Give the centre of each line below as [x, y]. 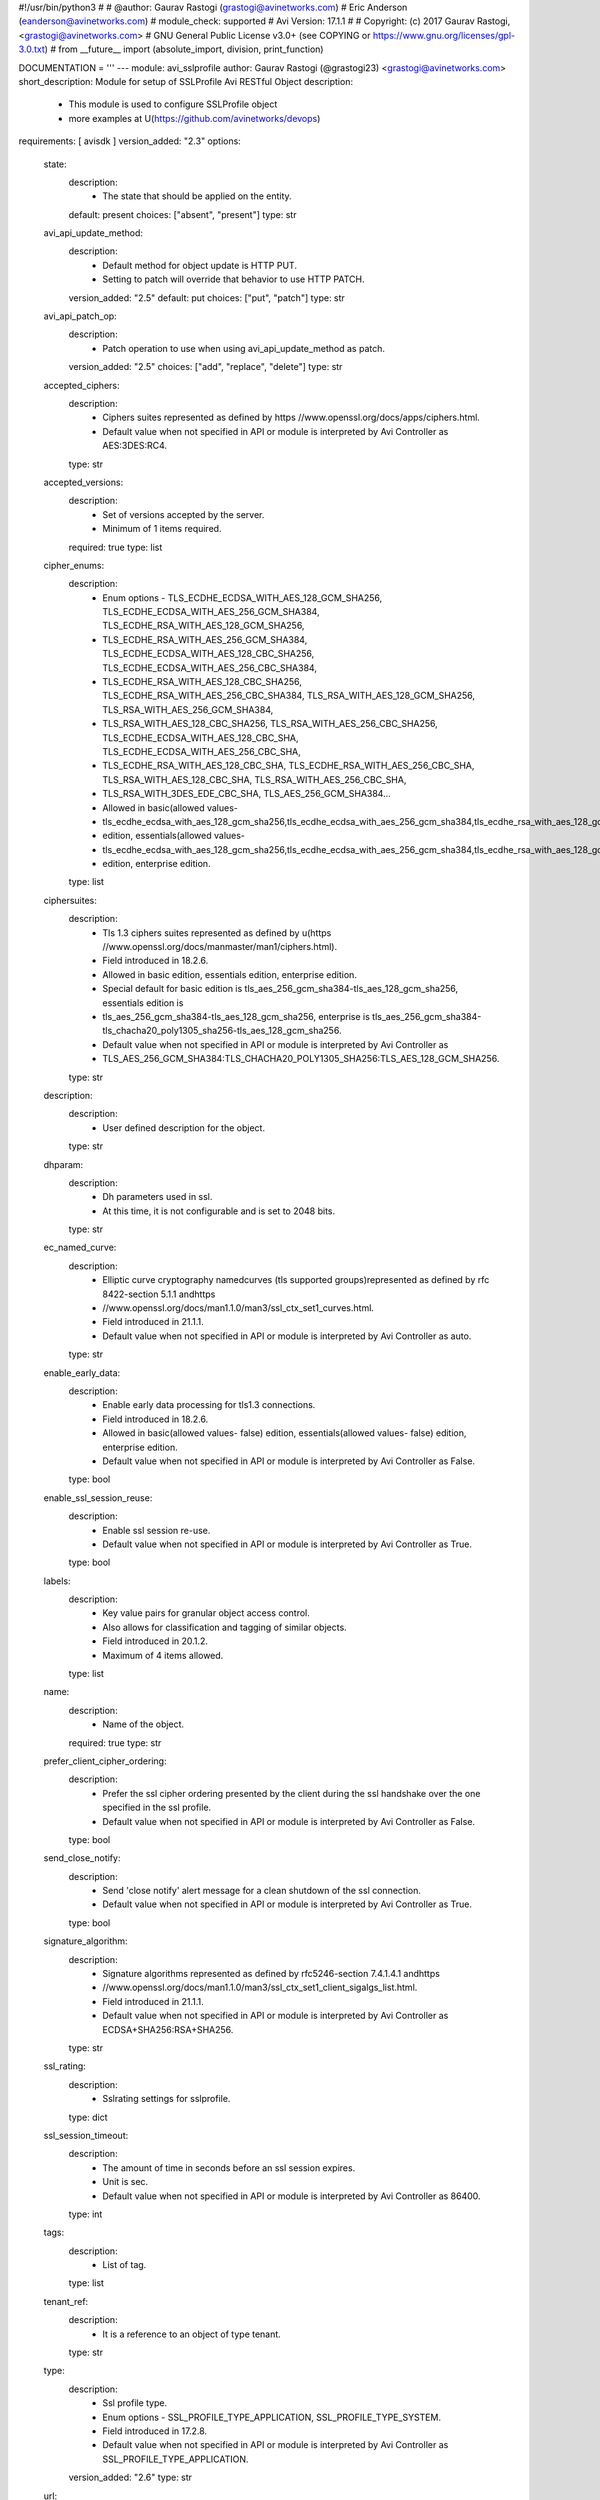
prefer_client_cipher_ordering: [105, 1761]
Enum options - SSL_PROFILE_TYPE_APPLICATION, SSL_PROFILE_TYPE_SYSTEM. [272, 2417]
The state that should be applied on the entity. [197, 196]
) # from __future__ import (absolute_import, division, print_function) [184, 49]
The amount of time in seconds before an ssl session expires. [229, 2167]
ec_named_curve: [80, 1247]
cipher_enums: [74, 565]
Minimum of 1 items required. [162, 529]
